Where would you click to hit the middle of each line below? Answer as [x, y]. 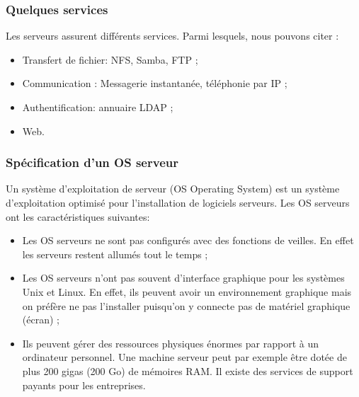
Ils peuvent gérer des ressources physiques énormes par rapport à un [170, 343]
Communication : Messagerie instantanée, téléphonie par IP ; [155, 83]
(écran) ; [41, 320]
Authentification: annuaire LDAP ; [98, 107]
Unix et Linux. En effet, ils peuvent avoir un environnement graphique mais [187, 291]
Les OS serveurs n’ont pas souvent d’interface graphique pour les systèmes [183, 278]
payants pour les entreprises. [84, 385]
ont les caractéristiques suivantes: [78, 216]
